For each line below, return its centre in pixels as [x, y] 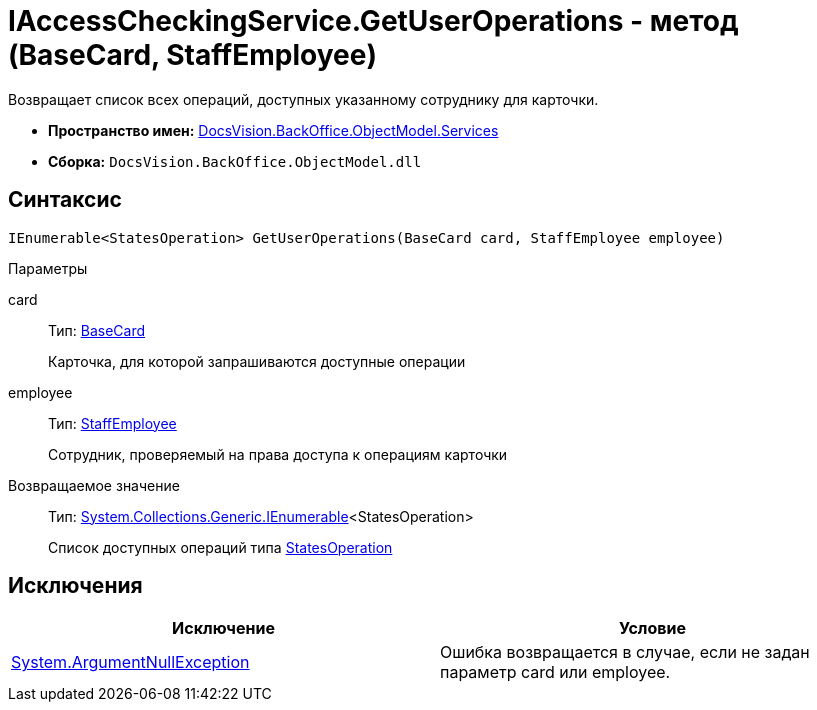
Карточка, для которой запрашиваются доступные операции [257, 361]
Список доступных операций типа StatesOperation [220, 547]
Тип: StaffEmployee [112, 423]
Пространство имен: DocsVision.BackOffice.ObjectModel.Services [273, 130]
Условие [652, 628]
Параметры [48, 268]
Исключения [75, 586]
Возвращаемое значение [94, 485]
